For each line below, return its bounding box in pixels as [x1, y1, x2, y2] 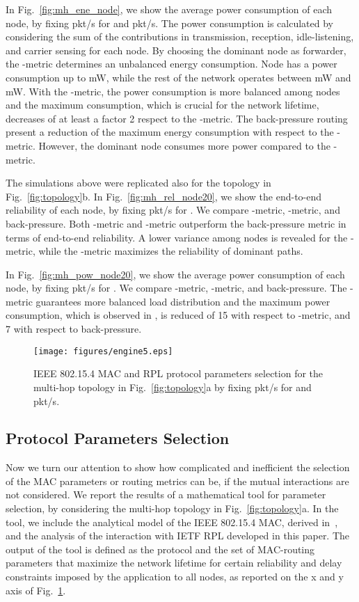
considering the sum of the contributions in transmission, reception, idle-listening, [6, 29, 354, 44]
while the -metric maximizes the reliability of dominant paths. [38, 244, 303, 258]
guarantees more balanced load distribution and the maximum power [35, 294, 330, 308]
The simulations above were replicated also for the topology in [6, 175, 271, 190]
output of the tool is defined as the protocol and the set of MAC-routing [6, 541, 315, 556]
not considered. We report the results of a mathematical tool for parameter [6, 487, 326, 502]
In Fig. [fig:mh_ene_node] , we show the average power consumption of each [6, 2, 333, 16]
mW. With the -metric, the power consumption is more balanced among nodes [6, 84, 340, 98]
